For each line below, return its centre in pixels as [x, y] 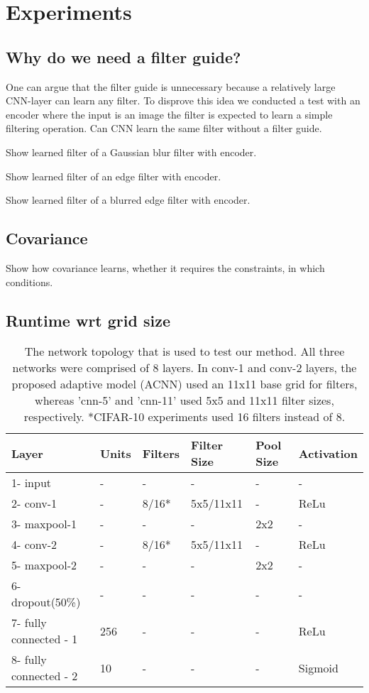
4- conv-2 [34, 545]
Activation [328, 453]
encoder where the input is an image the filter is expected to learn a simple [169, 114]
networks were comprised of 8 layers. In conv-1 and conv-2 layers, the [184, 368]
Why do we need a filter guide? [123, 56]
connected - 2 [45, 676]
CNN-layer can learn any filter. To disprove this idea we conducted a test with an [183, 100]
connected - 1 [45, 639]
